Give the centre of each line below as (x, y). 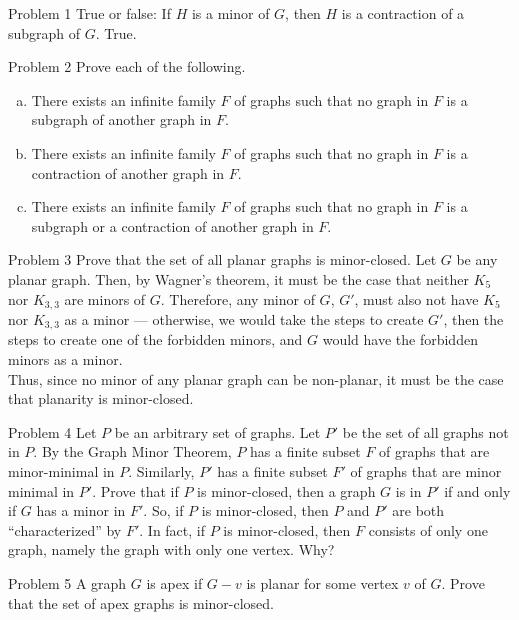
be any (477, 259)
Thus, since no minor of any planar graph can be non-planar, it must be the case (256, 378)
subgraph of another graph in (121, 119)
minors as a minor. (65, 359)
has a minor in (81, 510)
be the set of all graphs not (425, 431)
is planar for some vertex (322, 582)
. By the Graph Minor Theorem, (132, 451)
